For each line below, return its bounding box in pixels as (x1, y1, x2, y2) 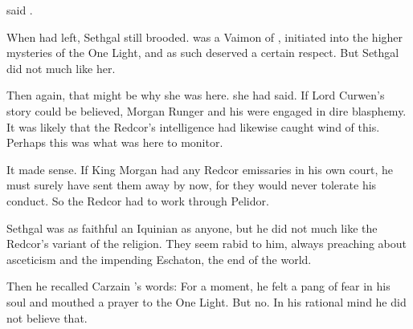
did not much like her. (6, 59, 116, 76)
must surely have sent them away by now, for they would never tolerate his (6, 177, 377, 193)
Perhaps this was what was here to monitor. (6, 134, 223, 151)
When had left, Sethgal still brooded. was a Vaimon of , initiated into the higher (6, 28, 403, 45)
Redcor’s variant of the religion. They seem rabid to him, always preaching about (6, 235, 407, 252)
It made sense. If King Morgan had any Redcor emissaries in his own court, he (6, 160, 394, 177)
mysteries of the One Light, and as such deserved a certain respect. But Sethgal (6, 44, 399, 61)
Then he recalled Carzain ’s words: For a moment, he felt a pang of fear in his (6, 278, 391, 294)
